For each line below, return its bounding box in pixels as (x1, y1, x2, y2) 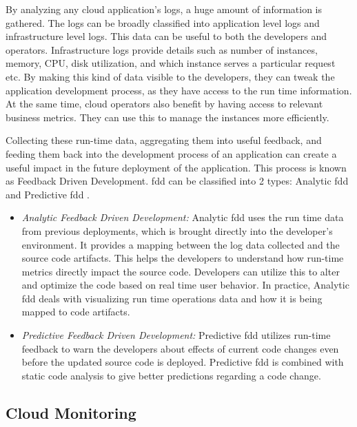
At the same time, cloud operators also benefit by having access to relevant (6, 96, 323, 111)
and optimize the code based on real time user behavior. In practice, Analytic (21, 278, 349, 292)
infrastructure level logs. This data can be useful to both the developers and (6, 29, 327, 43)
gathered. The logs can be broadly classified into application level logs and (6, 15, 320, 30)
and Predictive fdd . (6, 187, 90, 201)
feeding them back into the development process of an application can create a (6, 146, 337, 160)
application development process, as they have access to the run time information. (6, 83, 352, 97)
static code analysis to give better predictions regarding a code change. (21, 368, 321, 382)
